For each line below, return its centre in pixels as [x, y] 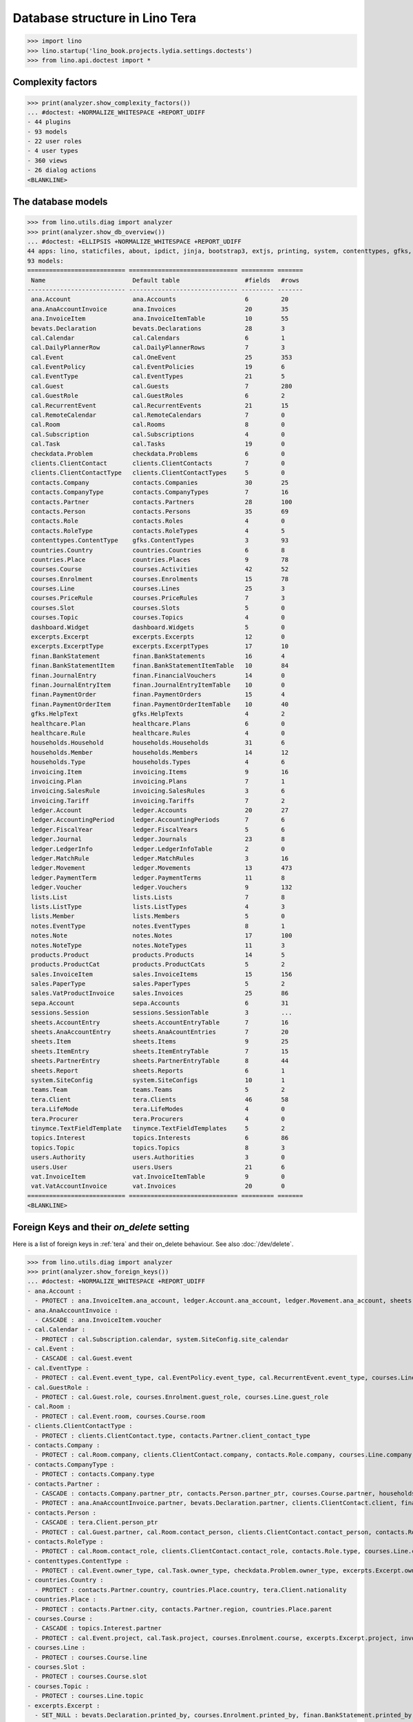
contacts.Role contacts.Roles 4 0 [158, 521]
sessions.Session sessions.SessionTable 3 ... [162, 1013]
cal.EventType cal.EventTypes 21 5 [158, 376]
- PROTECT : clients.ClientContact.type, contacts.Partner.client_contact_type [173, 1435]
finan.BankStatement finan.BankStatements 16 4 [158, 656]
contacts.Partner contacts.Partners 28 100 [162, 502]
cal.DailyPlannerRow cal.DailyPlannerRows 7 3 [158, 347]
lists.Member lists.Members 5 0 [158, 916]
